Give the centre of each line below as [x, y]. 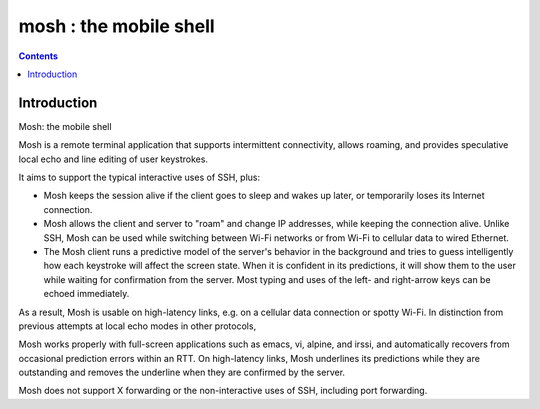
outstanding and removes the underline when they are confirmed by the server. [181, 372]
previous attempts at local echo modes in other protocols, [137, 326]
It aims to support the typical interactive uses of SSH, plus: [139, 177]
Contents [38, 56]
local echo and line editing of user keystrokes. [113, 159]
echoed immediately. [86, 294]
